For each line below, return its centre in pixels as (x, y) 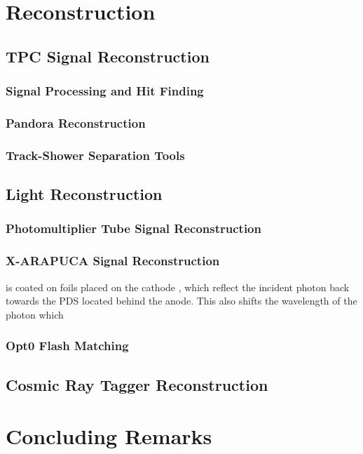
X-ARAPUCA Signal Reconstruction (113, 261)
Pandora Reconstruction (76, 122)
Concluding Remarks (109, 436)
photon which (35, 314)
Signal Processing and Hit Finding (105, 91)
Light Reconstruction (84, 194)
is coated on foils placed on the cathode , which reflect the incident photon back (178, 287)
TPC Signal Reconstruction (108, 56)
